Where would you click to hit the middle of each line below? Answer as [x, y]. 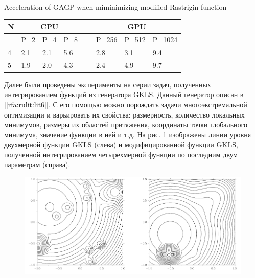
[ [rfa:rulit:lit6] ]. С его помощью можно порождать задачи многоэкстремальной [126, 104]
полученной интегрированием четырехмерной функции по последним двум [121, 154]
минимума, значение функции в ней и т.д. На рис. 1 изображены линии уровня [128, 134]
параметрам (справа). [37, 164]
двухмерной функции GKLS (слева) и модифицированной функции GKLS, [121, 144]
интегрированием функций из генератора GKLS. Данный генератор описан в [124, 94]
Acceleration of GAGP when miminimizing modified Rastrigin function [115, 7]
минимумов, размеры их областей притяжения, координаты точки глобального [126, 124]
